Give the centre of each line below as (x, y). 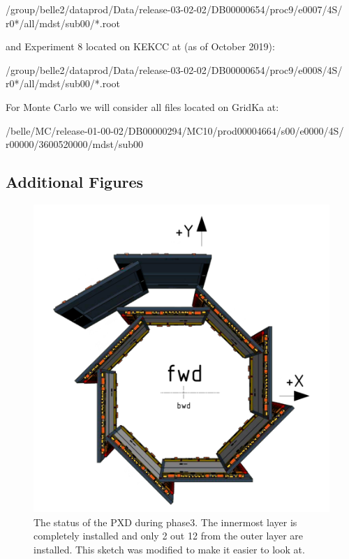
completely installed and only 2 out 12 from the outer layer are (169, 536)
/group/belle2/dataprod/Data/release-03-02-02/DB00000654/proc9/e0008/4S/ (174, 69)
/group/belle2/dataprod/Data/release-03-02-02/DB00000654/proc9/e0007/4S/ (174, 9)
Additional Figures (75, 182)
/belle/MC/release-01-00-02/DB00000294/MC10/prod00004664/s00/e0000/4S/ (175, 130)
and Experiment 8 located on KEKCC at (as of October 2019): (140, 46)
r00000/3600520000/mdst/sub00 (74, 144)
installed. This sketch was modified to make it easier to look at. (169, 549)
